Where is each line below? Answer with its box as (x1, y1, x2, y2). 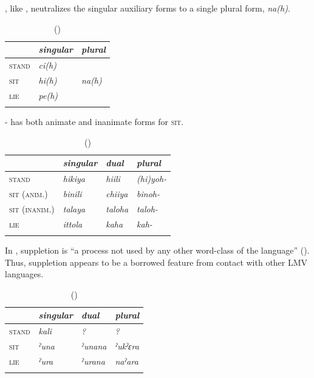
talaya (63, 202, 86, 215)
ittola (63, 217, 83, 230)
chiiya (106, 187, 128, 200)
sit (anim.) (9, 187, 48, 200)
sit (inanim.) (9, 202, 55, 215)
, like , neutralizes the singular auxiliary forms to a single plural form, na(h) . (5, 2, 290, 14)
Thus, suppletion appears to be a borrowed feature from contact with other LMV (5, 255, 308, 268)
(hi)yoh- (137, 172, 167, 185)
